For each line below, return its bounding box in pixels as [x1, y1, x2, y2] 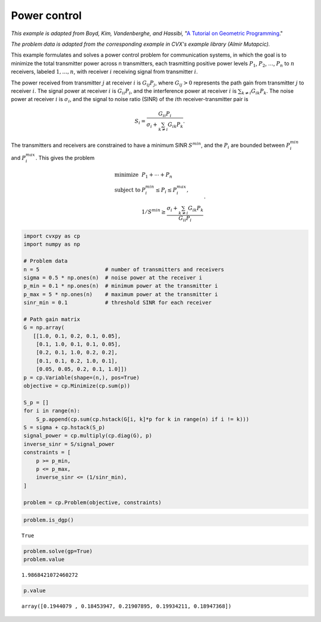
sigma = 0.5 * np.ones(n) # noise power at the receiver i [23, 274, 203, 281]
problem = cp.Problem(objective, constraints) [23, 499, 162, 505]
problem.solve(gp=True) [23, 548, 93, 555]
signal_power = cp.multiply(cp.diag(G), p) [23, 432, 153, 439]
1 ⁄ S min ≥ [141, 207, 166, 215]
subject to [114, 186, 141, 193]
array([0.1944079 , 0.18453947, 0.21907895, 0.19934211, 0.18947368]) [21, 603, 232, 610]
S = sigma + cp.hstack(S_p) [23, 424, 105, 431]
